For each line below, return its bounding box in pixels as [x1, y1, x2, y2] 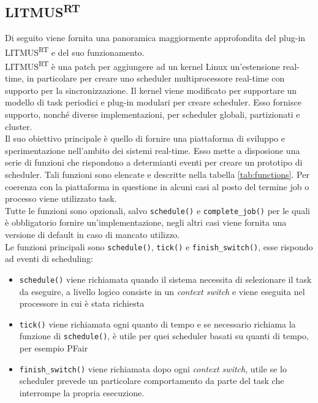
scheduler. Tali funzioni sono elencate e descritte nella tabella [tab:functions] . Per [5, 168, 309, 181]
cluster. [5, 120, 32, 132]
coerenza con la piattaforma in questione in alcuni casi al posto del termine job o [5, 180, 309, 193]
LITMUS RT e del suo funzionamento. [5, 44, 145, 58]
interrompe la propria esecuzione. [19, 386, 145, 399]
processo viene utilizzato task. [5, 192, 117, 205]
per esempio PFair [19, 342, 88, 355]
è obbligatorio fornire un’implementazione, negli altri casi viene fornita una [5, 216, 287, 229]
